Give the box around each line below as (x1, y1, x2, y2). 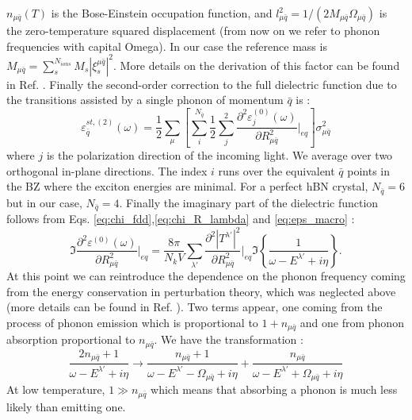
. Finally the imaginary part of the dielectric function (119, 194, 379, 210)
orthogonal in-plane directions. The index (6, 162, 208, 179)
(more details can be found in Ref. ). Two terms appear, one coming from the (6, 299, 383, 315)
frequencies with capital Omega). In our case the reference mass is (6, 37, 327, 54)
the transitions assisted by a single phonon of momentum (6, 91, 284, 108)
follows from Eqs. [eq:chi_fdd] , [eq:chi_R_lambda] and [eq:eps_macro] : (6, 210, 355, 227)
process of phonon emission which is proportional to (6, 314, 258, 331)
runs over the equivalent (218, 162, 335, 179)
